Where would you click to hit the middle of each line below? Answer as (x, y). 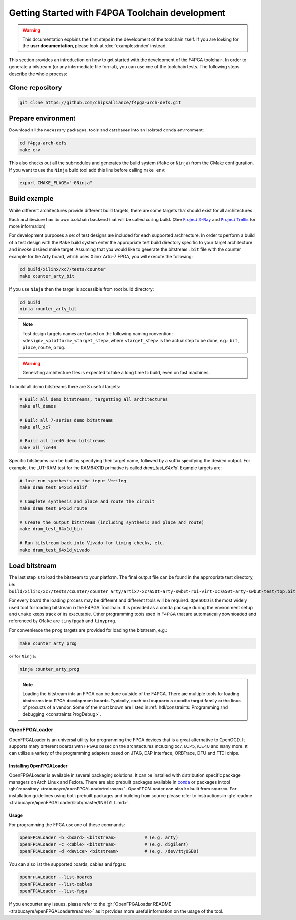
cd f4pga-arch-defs (43, 143)
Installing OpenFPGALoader (38, 766)
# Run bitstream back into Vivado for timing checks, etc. (92, 543)
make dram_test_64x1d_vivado (55, 550)
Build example (31, 198)
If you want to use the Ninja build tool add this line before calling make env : (87, 170)
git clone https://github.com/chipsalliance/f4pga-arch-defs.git (100, 102)
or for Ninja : (23, 656)
